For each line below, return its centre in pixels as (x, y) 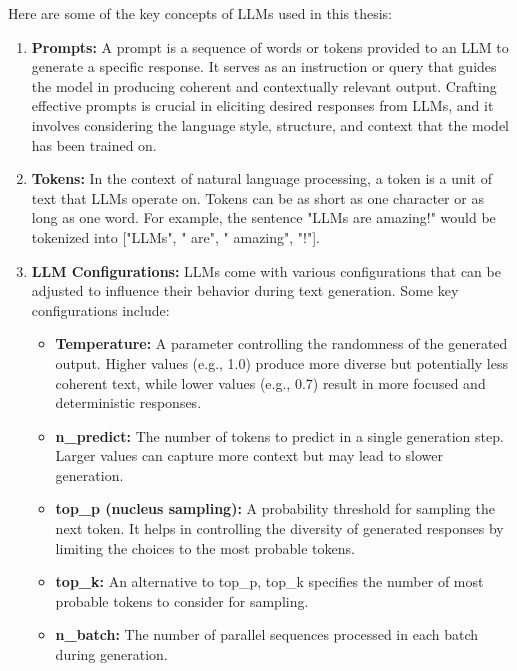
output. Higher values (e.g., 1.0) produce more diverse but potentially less (281, 362)
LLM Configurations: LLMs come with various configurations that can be (266, 270)
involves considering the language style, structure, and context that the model (270, 124)
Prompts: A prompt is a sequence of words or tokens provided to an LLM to (270, 46)
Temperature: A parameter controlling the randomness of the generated (281, 343)
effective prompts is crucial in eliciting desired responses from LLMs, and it (262, 105)
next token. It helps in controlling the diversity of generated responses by (279, 528)
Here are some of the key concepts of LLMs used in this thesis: (200, 13)
